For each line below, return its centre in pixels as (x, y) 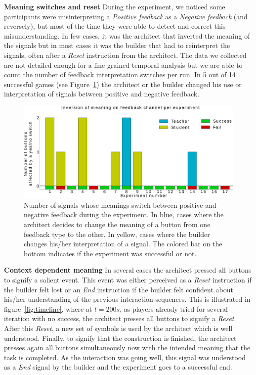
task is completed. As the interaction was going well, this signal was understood (125, 357)
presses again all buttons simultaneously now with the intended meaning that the (127, 348)
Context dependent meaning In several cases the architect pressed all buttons (128, 270)
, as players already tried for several (174, 308)
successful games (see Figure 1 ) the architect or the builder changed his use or (123, 84)
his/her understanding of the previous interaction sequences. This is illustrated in (127, 299)
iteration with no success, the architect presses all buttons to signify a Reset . (120, 318)
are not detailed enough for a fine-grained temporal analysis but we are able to (123, 65)
